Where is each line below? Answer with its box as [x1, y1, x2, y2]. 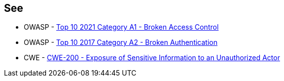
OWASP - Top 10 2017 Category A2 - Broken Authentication [24, 38, 218, 47]
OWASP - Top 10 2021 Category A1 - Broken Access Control [24, 23, 219, 32]
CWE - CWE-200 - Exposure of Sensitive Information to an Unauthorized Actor [24, 53, 280, 62]
